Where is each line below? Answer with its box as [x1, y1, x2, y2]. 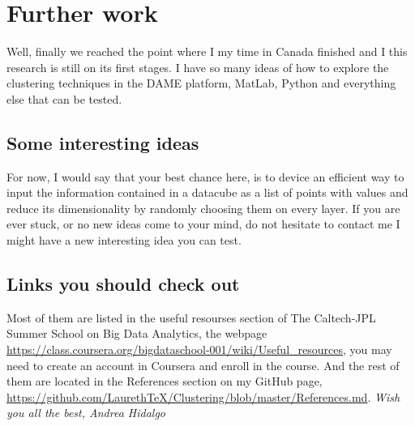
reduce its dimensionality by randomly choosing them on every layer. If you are [6, 199, 400, 216]
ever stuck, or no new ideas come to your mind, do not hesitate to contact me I [6, 215, 400, 232]
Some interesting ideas [6, 130, 199, 155]
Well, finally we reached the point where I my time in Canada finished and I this [6, 43, 408, 60]
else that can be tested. [6, 90, 122, 107]
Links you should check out [6, 271, 240, 296]
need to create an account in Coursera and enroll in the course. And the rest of [6, 356, 400, 373]
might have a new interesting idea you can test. [6, 232, 242, 249]
